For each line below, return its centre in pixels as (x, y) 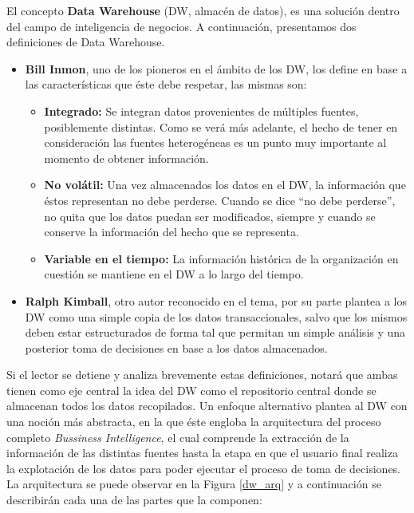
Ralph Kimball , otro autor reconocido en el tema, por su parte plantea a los (216, 300)
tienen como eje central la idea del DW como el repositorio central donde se (191, 390)
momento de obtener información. (126, 158)
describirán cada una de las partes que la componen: (134, 500)
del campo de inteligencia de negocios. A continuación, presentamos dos (181, 26)
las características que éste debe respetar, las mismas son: (166, 84)
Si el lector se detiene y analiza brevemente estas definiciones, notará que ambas (202, 375)
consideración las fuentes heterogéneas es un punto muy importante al (215, 142)
